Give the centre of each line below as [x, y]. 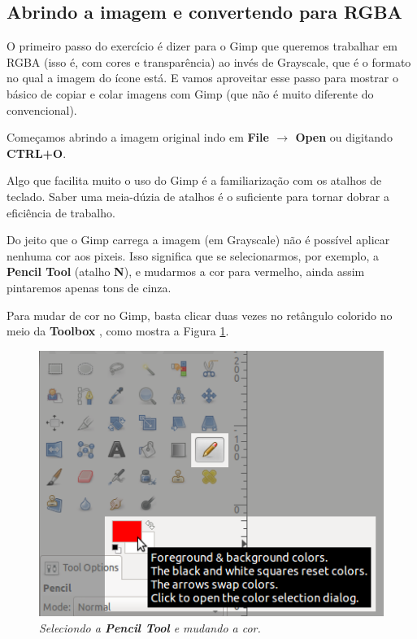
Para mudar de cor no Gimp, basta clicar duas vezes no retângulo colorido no [200, 315]
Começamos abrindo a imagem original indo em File [138, 137]
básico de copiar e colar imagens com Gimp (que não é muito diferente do [190, 93]
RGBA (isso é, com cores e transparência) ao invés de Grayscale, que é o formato [209, 61]
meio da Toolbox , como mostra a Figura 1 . [118, 331]
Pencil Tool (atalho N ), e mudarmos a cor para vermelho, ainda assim [186, 271]
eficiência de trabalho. [61, 212]
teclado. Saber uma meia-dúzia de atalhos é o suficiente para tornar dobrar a [198, 196]
